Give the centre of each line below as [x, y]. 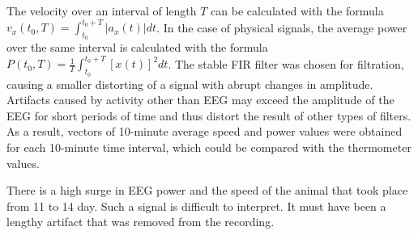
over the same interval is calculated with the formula [137, 47]
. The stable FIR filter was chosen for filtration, [286, 63]
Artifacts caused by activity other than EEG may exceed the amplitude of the [200, 100]
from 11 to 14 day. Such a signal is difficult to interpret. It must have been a [196, 206]
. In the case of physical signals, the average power [282, 27]
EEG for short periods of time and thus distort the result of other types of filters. [209, 115]
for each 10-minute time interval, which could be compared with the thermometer [209, 147]
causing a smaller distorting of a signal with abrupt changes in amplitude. [190, 84]
